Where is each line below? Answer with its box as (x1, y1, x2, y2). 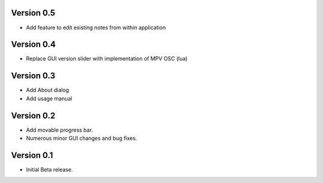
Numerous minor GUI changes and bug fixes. (26, 135, 138, 142)
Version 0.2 (11, 111, 56, 121)
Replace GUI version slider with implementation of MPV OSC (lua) (26, 55, 188, 62)
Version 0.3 (11, 71, 56, 81)
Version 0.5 (11, 8, 56, 18)
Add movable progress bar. (26, 126, 93, 133)
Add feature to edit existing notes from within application (26, 24, 166, 31)
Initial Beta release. (26, 166, 73, 173)
